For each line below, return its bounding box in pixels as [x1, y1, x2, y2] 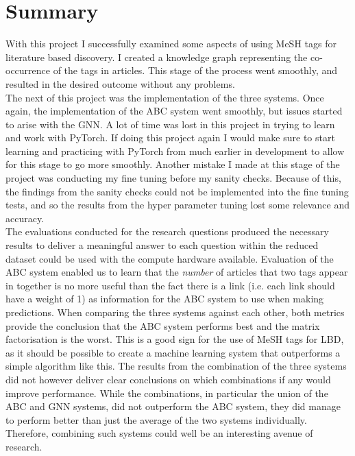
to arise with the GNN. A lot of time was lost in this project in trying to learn [5, 117, 335, 131]
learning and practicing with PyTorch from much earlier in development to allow [5, 143, 345, 158]
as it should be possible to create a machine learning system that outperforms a [5, 345, 341, 359]
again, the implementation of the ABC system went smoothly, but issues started [5, 104, 343, 118]
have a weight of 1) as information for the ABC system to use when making [5, 291, 324, 306]
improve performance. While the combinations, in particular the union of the [5, 385, 328, 400]
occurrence [5, 63, 51, 77]
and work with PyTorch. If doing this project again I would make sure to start [5, 130, 335, 145]
